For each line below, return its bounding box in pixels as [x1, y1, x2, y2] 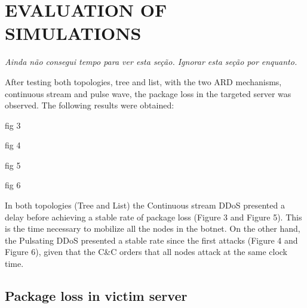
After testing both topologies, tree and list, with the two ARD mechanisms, [5, 75, 282, 88]
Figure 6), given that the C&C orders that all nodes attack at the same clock [5, 245, 288, 258]
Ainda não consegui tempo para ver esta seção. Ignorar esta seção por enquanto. [5, 55, 297, 68]
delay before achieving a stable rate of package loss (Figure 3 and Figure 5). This [5, 210, 302, 223]
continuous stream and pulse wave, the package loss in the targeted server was [5, 87, 291, 99]
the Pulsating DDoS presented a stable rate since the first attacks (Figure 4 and [5, 234, 298, 246]
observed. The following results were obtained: [5, 99, 174, 111]
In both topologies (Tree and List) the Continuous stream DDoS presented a [5, 199, 285, 211]
